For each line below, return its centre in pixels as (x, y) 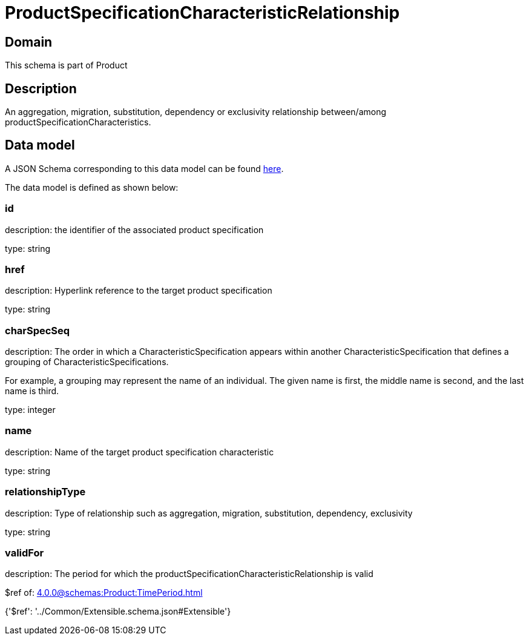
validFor (25, 553)
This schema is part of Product (66, 65)
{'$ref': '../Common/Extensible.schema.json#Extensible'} (118, 612)
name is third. (32, 391)
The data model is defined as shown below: (92, 187)
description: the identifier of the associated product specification (134, 229)
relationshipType (45, 492)
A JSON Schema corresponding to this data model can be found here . (144, 168)
